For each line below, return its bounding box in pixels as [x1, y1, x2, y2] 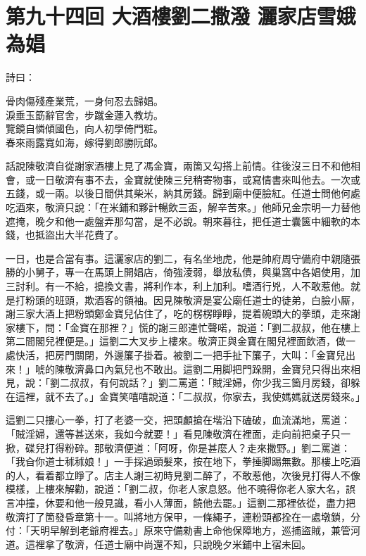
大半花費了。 [64, 227, 124, 242]
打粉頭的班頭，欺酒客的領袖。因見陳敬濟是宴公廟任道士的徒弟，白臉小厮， [15, 292, 360, 307]
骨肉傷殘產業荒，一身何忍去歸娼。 [6, 93, 163, 108]
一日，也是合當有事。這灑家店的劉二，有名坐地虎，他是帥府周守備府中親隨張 [6, 251, 360, 265]
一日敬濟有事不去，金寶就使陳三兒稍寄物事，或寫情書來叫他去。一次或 [34, 172, 360, 187]
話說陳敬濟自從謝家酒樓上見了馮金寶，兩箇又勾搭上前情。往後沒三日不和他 [6, 158, 351, 173]
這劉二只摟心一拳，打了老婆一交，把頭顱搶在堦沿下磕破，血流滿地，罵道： [6, 412, 351, 427]
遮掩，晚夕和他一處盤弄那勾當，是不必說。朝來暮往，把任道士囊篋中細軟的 [6, 213, 351, 228]
